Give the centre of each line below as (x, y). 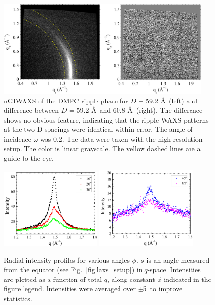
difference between (32, 110)
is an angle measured (178, 260)
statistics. (18, 298)
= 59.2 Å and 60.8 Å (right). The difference (136, 110)
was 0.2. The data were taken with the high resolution (121, 139)
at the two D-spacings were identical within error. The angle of (98, 129)
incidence (18, 139)
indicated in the (187, 279)
